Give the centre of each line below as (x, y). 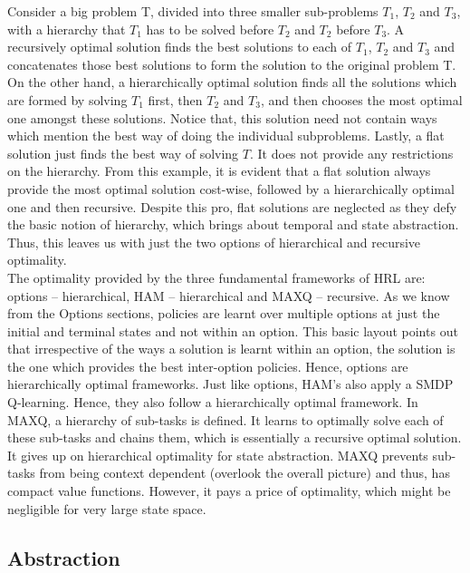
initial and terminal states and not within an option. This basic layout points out (233, 330)
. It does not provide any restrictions (351, 153)
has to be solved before (210, 29)
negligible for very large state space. (107, 508)
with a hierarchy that (67, 29)
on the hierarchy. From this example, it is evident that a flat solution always (219, 171)
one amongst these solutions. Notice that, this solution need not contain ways (222, 117)
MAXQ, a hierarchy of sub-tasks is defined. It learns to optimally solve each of (225, 419)
